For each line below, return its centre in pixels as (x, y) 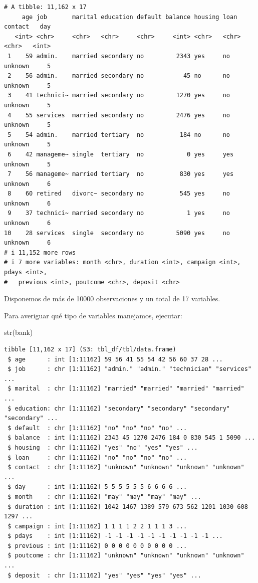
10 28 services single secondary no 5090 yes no (117, 233)
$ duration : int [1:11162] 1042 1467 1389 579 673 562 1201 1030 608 (128, 507)
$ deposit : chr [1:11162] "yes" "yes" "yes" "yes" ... (104, 575)
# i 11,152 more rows (40, 252)
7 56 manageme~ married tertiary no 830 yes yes (121, 174)
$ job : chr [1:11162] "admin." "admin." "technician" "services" (130, 369)
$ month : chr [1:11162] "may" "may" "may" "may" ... (104, 497)
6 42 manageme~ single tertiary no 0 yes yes (121, 154)
